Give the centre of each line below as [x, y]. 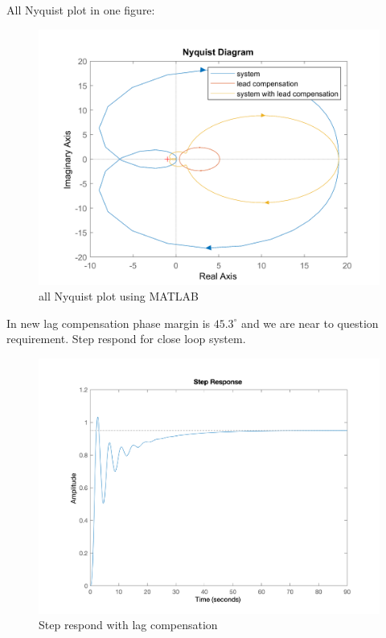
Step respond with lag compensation [128, 625]
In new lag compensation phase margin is [109, 323]
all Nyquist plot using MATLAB [119, 296]
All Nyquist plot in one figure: [81, 10]
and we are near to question [310, 323]
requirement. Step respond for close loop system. [126, 339]
